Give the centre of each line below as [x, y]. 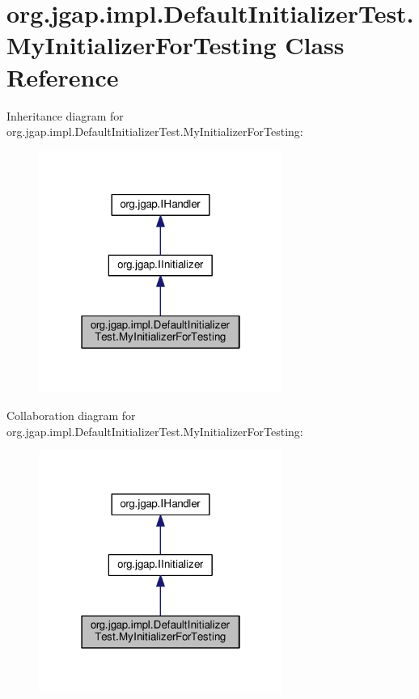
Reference [63, 76]
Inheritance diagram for [65, 115]
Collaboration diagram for [71, 415]
